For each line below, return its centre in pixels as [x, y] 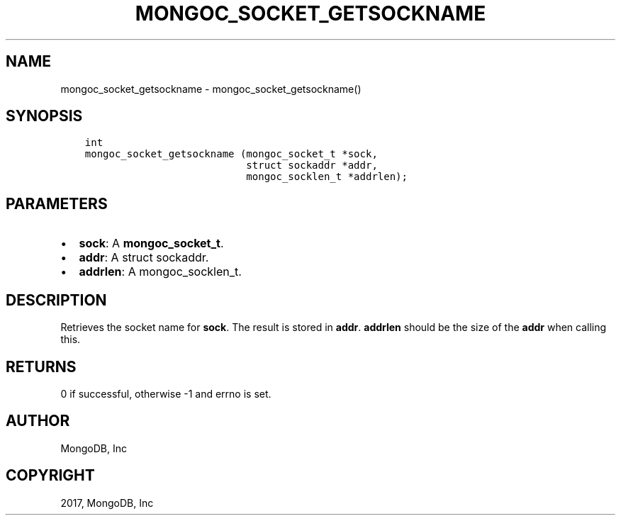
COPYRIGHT [50, 476]
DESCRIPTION [56, 300]
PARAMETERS [57, 203]
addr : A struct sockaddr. [144, 258]
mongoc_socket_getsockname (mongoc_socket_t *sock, [231, 154]
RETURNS [41, 366]
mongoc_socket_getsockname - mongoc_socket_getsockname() [211, 89]
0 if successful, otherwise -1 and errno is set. [166, 393]
